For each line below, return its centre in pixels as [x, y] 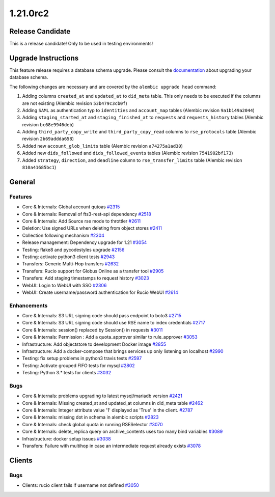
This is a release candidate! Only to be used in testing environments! [81, 44]
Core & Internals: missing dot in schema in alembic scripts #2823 [90, 417]
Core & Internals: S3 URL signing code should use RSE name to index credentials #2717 [114, 323]
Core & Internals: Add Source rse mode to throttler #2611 [81, 221]
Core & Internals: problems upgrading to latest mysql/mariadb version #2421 [102, 396]
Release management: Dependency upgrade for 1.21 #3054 [85, 242]
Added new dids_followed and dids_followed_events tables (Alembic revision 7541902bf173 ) [128, 153]
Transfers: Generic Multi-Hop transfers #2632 [71, 264]
